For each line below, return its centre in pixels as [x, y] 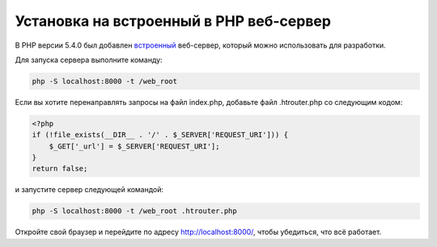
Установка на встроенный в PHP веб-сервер [173, 21]
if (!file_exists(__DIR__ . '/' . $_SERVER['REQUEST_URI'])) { [160, 135]
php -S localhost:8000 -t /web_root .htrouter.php [135, 211]
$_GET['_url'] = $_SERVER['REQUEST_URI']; [134, 146]
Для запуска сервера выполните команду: [89, 60]
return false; [60, 169]
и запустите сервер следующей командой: [89, 190]
